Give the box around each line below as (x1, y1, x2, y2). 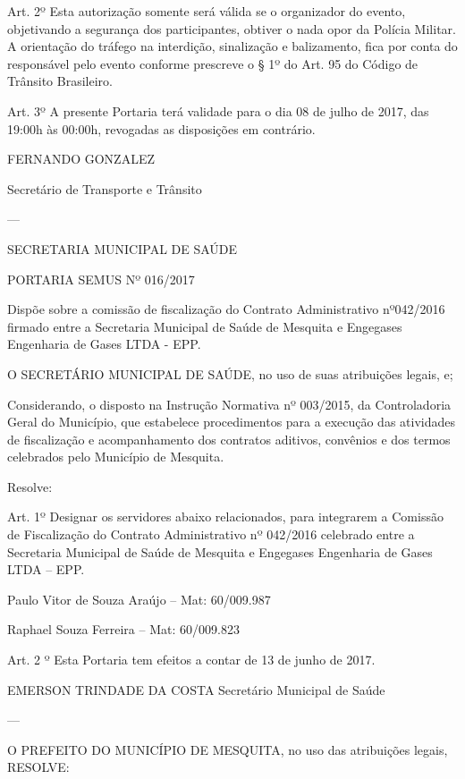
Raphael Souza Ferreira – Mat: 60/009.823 (7, 620, 240, 639)
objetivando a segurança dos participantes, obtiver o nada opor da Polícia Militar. (7, 19, 456, 38)
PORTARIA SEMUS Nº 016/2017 (7, 269, 195, 288)
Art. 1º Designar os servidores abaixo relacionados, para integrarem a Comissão (7, 507, 444, 526)
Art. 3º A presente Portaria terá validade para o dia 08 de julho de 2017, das (7, 101, 429, 120)
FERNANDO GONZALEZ (7, 149, 156, 168)
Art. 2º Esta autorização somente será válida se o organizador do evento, (7, 2, 406, 20)
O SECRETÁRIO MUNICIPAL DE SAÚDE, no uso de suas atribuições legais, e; (7, 364, 453, 383)
